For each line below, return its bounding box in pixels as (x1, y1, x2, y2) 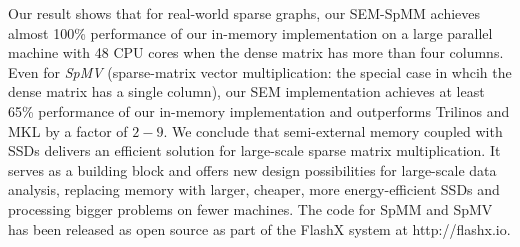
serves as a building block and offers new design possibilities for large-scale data (8, 159, 497, 180)
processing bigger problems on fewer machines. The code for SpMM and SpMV (8, 198, 493, 219)
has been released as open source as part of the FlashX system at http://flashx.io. (8, 218, 511, 239)
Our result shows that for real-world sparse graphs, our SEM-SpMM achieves (8, 3, 481, 23)
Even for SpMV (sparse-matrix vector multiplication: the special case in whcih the (8, 61, 512, 82)
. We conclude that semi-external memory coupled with (163, 120, 503, 141)
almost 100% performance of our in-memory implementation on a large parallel (8, 22, 493, 43)
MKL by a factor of (8, 120, 128, 141)
